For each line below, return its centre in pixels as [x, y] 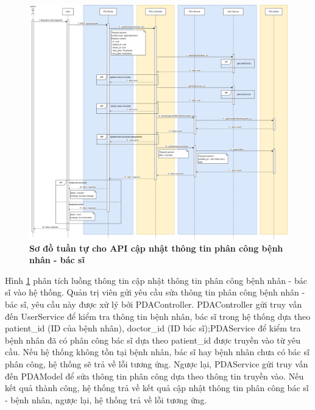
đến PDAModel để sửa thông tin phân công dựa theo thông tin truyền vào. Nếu [154, 376]
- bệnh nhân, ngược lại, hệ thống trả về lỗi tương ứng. [106, 399]
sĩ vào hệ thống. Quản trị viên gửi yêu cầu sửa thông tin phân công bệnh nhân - [155, 292]
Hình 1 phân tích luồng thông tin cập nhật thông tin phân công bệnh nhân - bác [156, 280]
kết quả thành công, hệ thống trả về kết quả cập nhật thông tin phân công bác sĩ [157, 388]
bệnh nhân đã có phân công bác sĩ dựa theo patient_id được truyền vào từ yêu [153, 340]
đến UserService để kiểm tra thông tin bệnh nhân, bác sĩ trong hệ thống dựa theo [158, 316]
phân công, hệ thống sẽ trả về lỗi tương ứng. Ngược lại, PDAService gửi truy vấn [157, 364]
